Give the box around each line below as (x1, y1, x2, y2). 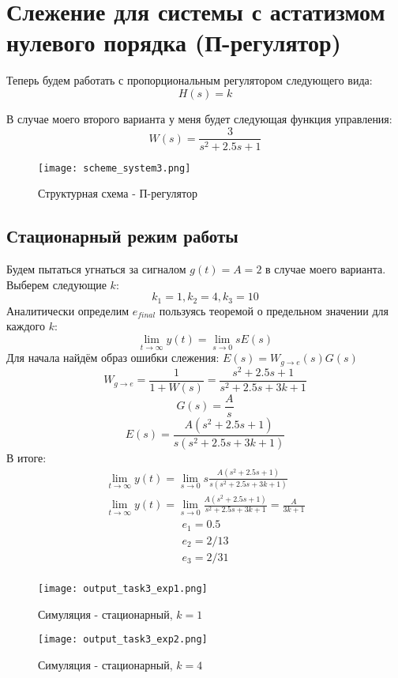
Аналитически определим (6, 302, 129, 318)
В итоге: (6, 449, 47, 465)
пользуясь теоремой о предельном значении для (159, 302, 389, 318)
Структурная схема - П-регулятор (38, 185, 197, 202)
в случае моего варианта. (265, 261, 386, 277)
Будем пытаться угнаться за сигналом (6, 261, 186, 277)
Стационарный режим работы (6, 224, 238, 248)
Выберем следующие (6, 276, 107, 292)
